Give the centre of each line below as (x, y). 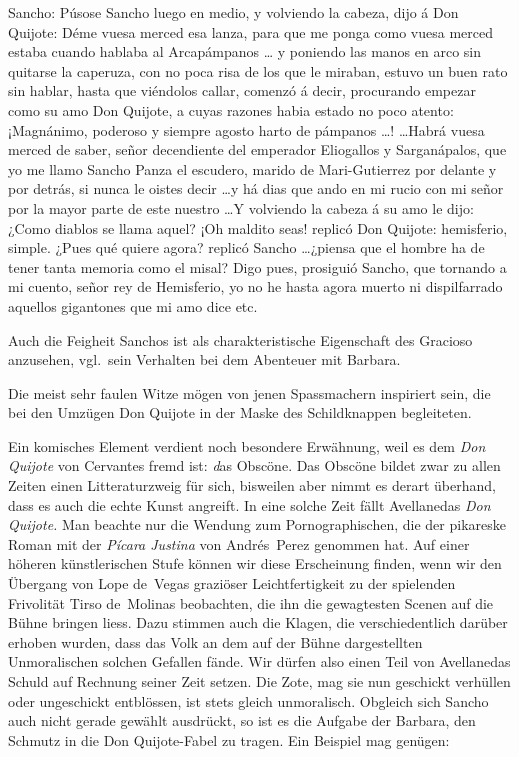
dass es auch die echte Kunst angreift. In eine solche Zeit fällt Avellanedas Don (249, 504)
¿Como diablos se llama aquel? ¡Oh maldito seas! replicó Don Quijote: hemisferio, (258, 227)
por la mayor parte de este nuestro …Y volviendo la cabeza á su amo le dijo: (241, 207)
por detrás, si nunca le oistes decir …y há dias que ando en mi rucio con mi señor (256, 188)
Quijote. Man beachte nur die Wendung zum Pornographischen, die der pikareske (257, 524)
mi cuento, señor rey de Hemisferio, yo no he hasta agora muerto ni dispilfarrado (255, 286)
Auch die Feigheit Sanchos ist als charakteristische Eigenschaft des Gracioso (240, 339)
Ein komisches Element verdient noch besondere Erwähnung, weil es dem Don (247, 445)
